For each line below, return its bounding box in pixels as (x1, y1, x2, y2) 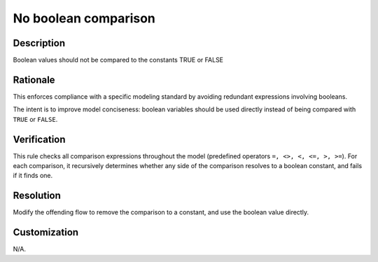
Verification (13, 133, 66, 145)
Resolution (13, 190, 61, 202)
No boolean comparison (13, 11, 155, 26)
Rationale (13, 74, 55, 85)
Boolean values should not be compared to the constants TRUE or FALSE (13, 56, 224, 64)
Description (13, 37, 66, 49)
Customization (13, 226, 79, 238)
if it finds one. (13, 172, 53, 180)
